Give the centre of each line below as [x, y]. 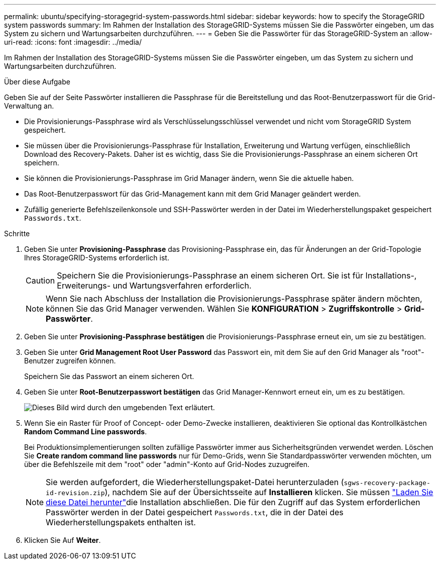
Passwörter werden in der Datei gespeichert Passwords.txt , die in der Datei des [195, 512]
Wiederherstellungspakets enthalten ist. [121, 522]
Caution [40, 280]
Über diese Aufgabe [37, 82]
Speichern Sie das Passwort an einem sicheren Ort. [109, 376]
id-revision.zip [75, 493]
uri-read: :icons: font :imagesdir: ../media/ [73, 42]
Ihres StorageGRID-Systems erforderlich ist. [97, 258]
